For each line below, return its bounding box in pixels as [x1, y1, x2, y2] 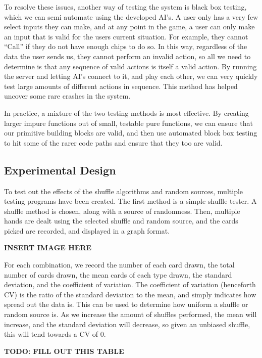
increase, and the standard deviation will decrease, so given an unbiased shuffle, [4, 319, 250, 329]
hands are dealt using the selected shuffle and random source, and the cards [4, 215, 238, 226]
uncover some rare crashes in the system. [4, 91, 131, 101]
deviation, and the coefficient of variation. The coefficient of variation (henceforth [4, 279, 256, 290]
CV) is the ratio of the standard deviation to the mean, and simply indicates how [4, 289, 256, 299]
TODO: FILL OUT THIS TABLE [4, 345, 124, 356]
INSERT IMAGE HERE [4, 242, 92, 253]
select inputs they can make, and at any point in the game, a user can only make [4, 21, 255, 32]
